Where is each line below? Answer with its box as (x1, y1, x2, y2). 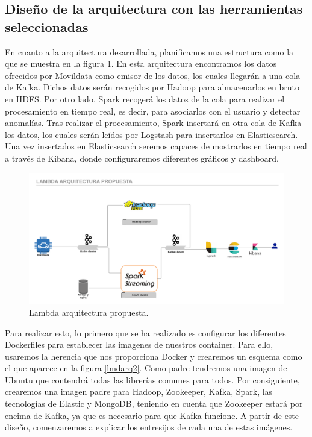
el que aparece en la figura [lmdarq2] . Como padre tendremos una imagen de (5, 362, 287, 374)
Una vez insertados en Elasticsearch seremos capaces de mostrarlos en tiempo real (5, 140, 307, 152)
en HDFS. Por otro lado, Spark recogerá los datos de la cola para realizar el (5, 92, 285, 105)
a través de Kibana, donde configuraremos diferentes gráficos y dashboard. (5, 151, 279, 164)
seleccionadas (5, 17, 89, 36)
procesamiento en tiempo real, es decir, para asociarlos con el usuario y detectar (5, 104, 301, 117)
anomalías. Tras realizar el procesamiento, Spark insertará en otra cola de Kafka (5, 116, 302, 129)
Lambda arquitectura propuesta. (29, 306, 149, 318)
